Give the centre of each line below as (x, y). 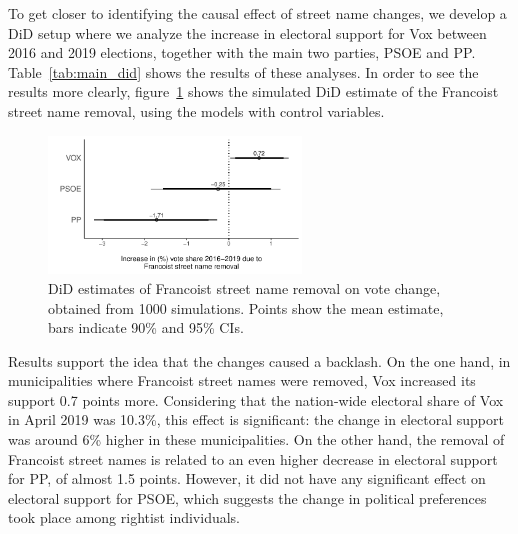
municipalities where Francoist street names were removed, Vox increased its (242, 380)
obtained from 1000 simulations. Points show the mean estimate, (246, 307)
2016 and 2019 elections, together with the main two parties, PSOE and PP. (242, 52)
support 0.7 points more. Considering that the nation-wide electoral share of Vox (256, 399)
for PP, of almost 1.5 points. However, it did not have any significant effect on (247, 478)
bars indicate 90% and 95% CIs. (146, 327)
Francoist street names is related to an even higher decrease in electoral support (253, 458)
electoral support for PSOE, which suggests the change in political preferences (247, 497)
